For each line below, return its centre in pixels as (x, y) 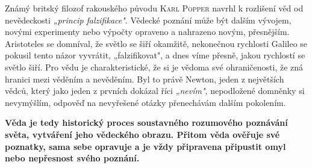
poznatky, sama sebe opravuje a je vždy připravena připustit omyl (145, 146)
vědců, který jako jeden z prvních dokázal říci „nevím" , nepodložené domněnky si (155, 91)
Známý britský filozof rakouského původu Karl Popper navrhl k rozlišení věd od (154, 8)
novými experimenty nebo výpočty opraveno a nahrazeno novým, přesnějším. (147, 32)
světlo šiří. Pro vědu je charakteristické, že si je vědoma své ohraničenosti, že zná (154, 67)
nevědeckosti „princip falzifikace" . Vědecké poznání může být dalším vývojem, (148, 20)
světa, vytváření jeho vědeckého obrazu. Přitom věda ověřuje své (142, 134)
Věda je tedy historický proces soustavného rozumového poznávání (146, 123)
